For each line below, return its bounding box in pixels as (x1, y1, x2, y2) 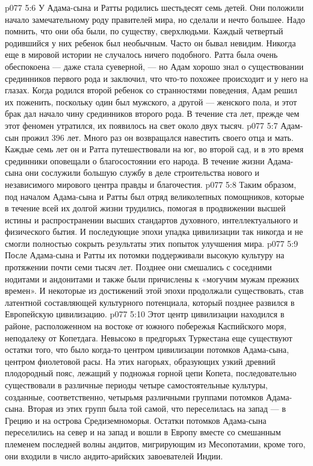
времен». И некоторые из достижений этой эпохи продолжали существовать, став (5, 284, 304, 297)
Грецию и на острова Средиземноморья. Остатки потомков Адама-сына (5, 414, 267, 426)
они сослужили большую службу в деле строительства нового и (25, 166, 259, 179)
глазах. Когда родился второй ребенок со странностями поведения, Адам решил (5, 84, 297, 96)
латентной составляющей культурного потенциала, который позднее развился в (5, 296, 295, 308)
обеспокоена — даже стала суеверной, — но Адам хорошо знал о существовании (5, 60, 304, 72)
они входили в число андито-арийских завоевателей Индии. (5, 449, 223, 462)
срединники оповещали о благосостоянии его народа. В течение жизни (5, 154, 265, 167)
